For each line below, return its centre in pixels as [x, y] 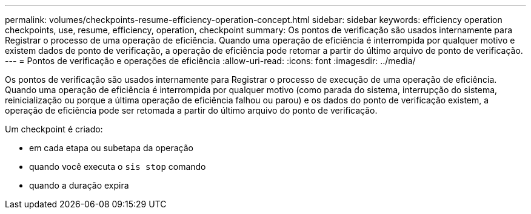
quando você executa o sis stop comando [118, 167]
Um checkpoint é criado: [54, 129]
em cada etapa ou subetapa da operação [111, 148]
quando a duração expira [79, 185]
